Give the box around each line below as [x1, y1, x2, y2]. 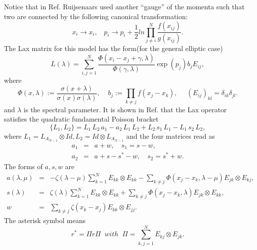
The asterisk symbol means [4, 215, 86, 225]
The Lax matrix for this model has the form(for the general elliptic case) [4, 43, 223, 53]
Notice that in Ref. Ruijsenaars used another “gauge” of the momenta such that [4, 1, 245, 11]
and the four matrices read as [126, 131, 215, 141]
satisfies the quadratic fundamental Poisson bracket [4, 114, 159, 124]
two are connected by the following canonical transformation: [4, 11, 188, 21]
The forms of [4, 161, 43, 171]
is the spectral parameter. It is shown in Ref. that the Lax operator [24, 104, 227, 114]
